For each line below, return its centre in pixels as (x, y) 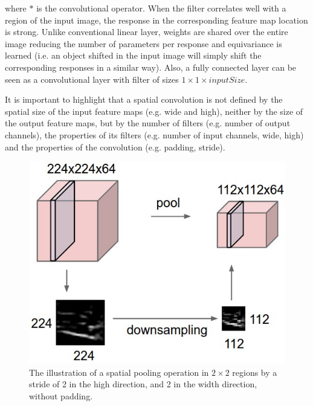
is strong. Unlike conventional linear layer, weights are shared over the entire (147, 32)
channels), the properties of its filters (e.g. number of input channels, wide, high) (154, 134)
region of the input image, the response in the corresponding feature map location (156, 20)
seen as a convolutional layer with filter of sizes (92, 79)
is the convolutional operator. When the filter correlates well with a (161, 8)
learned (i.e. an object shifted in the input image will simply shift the (133, 55)
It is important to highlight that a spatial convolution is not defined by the (144, 99)
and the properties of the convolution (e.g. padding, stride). (115, 147)
